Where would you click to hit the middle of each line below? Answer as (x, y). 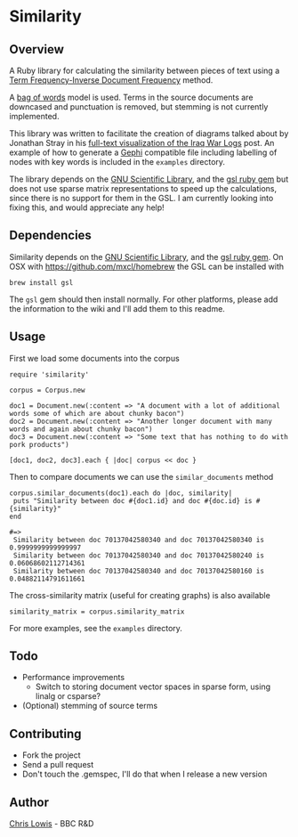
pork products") (39, 444)
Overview (37, 49)
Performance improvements (73, 678)
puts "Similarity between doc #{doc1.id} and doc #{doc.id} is (133, 500)
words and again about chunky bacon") (81, 429)
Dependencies (50, 236)
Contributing (45, 733)
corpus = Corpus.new (48, 390)
